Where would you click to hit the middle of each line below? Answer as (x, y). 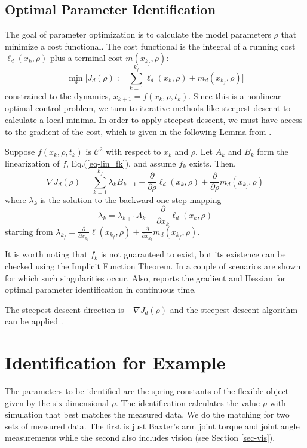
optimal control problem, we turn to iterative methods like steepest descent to (148, 108)
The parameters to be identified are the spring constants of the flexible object (147, 391)
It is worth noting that (46, 254)
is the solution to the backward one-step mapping (131, 199)
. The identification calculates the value (188, 402)
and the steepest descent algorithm (234, 309)
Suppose (20, 151)
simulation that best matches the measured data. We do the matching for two (147, 414)
